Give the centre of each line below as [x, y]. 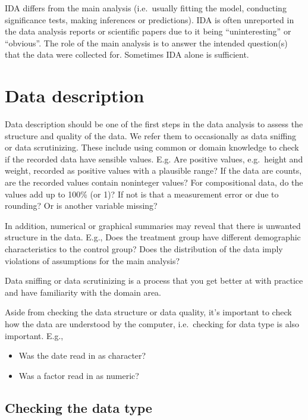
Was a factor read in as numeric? [79, 375]
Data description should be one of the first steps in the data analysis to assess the [154, 124]
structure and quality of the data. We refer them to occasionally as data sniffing [151, 135]
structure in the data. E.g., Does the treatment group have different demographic [153, 237]
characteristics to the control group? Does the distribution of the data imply [144, 249]
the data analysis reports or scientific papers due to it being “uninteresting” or [148, 31]
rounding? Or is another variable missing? [81, 206]
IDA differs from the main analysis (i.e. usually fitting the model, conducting [146, 8]
